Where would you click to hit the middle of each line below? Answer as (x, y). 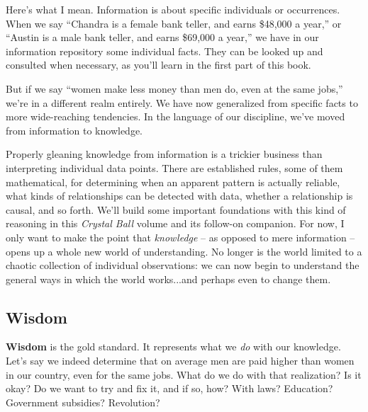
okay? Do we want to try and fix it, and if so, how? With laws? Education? (169, 388)
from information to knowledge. (74, 130)
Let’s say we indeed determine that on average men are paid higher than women (180, 361)
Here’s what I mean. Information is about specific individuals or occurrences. (173, 9)
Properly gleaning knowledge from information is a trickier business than (164, 154)
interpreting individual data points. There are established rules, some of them (174, 167)
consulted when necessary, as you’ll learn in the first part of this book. (158, 65)
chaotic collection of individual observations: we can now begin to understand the (183, 265)
